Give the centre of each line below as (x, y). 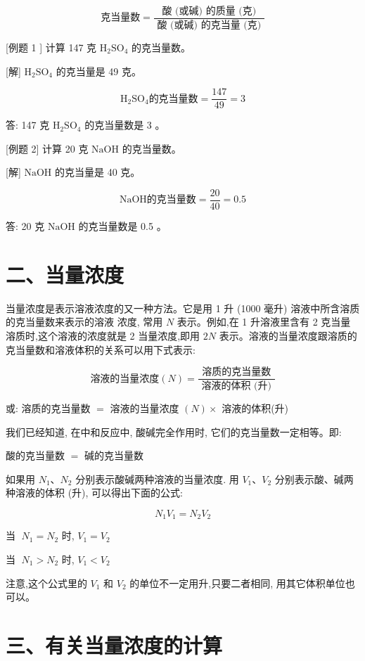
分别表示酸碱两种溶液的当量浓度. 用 (157, 479)
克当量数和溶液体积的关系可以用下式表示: (101, 349)
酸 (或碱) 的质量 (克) (209, 11)
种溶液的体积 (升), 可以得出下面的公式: (94, 493)
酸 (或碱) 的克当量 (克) (209, 25)
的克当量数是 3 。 (125, 125)
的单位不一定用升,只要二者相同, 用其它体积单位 (237, 583)
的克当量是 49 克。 (99, 71)
